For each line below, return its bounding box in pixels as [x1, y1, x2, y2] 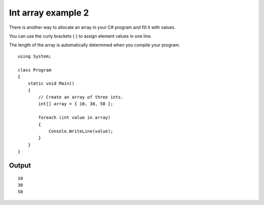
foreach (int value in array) [38, 115, 111, 120]
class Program [18, 67, 51, 73]
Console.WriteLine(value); [48, 129, 113, 134]
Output [9, 161, 31, 169]
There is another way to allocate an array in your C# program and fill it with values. [9, 24, 176, 30]
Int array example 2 [9, 7, 89, 18]
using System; [18, 54, 51, 59]
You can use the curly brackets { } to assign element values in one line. [9, 33, 152, 39]
